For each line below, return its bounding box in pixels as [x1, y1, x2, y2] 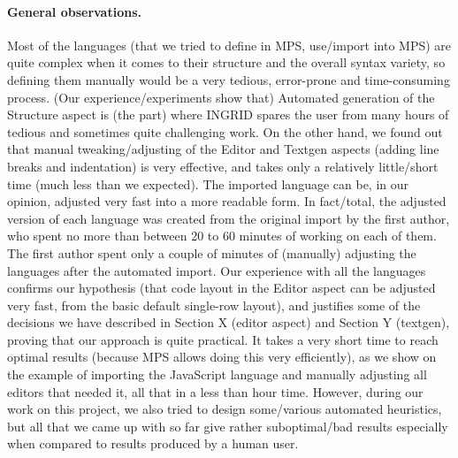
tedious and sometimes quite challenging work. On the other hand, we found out [7, 122, 443, 141]
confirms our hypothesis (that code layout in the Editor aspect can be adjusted [7, 279, 436, 297]
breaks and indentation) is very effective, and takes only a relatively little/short [7, 156, 439, 175]
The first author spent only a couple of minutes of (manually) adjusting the [7, 243, 416, 262]
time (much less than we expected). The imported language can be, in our [7, 174, 409, 193]
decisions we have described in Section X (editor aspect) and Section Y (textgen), [7, 313, 450, 332]
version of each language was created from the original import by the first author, [7, 209, 450, 227]
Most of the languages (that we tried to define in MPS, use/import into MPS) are [7, 35, 452, 54]
